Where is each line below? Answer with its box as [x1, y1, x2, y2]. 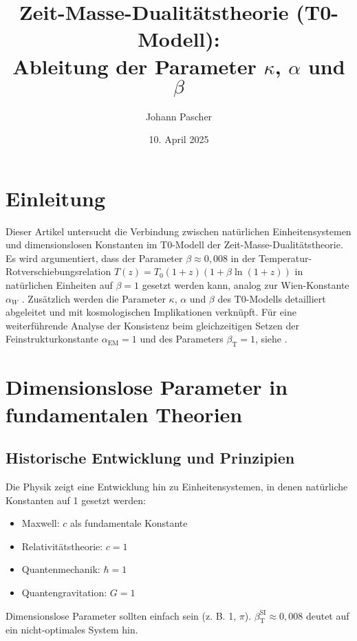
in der [230, 250, 256, 265]
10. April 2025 [149, 132, 209, 146]
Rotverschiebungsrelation [6, 264, 111, 279]
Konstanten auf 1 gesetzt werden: [6, 492, 146, 507]
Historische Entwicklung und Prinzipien [6, 447, 295, 468]
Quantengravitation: [21, 585, 107, 599]
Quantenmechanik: [21, 562, 100, 576]
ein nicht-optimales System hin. [6, 622, 138, 637]
